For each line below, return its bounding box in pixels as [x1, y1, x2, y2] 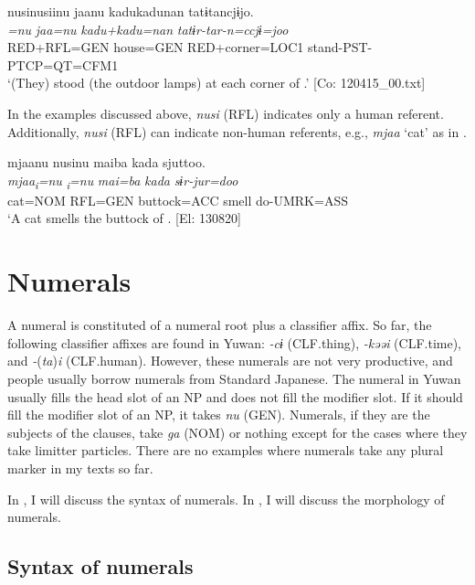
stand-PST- [307, 37, 373, 57]
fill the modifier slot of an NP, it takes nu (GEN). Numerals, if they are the [7, 405, 430, 424]
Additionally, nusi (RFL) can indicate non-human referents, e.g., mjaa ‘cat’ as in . [7, 122, 467, 141]
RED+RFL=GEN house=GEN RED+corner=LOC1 [7, 37, 304, 57]
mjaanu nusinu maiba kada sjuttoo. [7, 153, 206, 172]
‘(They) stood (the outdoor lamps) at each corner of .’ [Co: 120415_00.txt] [7, 73, 426, 92]
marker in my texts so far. [7, 458, 153, 477]
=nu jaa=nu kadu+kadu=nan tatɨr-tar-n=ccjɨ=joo [7, 19, 289, 38]
